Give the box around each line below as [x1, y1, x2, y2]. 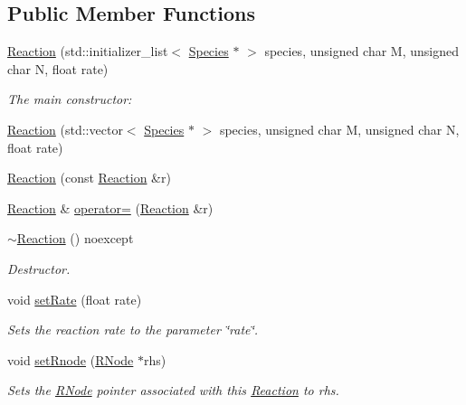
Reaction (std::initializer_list [7, 42, 168, 61]
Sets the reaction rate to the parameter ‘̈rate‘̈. [7, 320, 259, 339]
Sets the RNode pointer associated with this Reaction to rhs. [7, 381, 339, 400]
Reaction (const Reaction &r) [7, 168, 171, 187]
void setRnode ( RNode [7, 350, 134, 369]
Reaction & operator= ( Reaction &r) [7, 198, 214, 217]
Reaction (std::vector [7, 119, 123, 138]
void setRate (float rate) [7, 289, 142, 308]
